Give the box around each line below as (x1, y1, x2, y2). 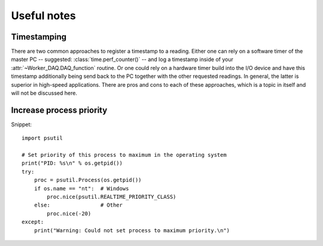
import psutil (22, 135, 63, 142)
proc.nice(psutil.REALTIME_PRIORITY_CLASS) (47, 193, 176, 201)
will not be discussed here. (11, 90, 78, 97)
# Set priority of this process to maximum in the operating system (22, 151, 227, 159)
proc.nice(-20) (47, 210, 92, 217)
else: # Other (33, 202, 123, 209)
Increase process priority (11, 105, 108, 115)
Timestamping (11, 32, 67, 42)
